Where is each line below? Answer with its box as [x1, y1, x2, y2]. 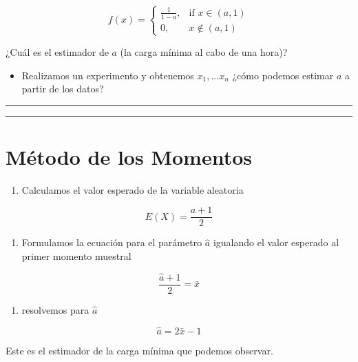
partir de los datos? [21, 81, 104, 96]
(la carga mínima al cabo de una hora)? [120, 44, 288, 59]
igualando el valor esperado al [213, 235, 339, 250]
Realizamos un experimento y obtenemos [21, 68, 194, 82]
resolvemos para [21, 302, 89, 316]
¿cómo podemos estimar [232, 68, 334, 82]
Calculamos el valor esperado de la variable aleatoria [21, 182, 244, 197]
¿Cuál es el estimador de [6, 44, 109, 59]
